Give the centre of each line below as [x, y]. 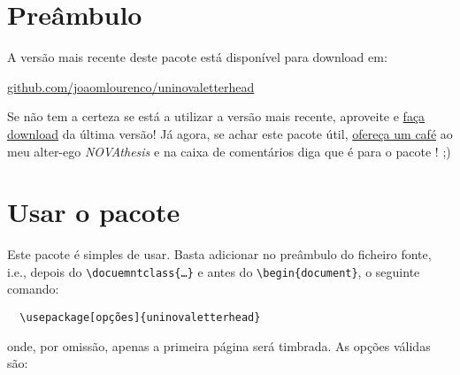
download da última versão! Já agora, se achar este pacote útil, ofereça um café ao [230, 133]
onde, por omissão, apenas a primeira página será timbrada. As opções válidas [219, 345]
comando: [33, 289]
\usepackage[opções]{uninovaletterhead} [140, 318]
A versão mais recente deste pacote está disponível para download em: [197, 57]
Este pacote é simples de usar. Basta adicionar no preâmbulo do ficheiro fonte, [219, 254]
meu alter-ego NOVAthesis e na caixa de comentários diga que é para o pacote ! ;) [229, 151]
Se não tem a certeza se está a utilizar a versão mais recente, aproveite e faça [216, 116]
